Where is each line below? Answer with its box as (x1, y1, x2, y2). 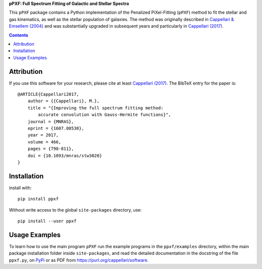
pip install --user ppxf (17, 218, 77, 224)
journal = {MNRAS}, (27, 119, 74, 124)
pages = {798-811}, (27, 146, 74, 152)
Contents (9, 32, 29, 38)
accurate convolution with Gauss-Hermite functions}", (38, 112, 171, 118)
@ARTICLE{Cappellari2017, (17, 91, 80, 97)
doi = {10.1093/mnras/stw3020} (27, 153, 102, 158)
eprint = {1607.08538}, (27, 126, 84, 131)
